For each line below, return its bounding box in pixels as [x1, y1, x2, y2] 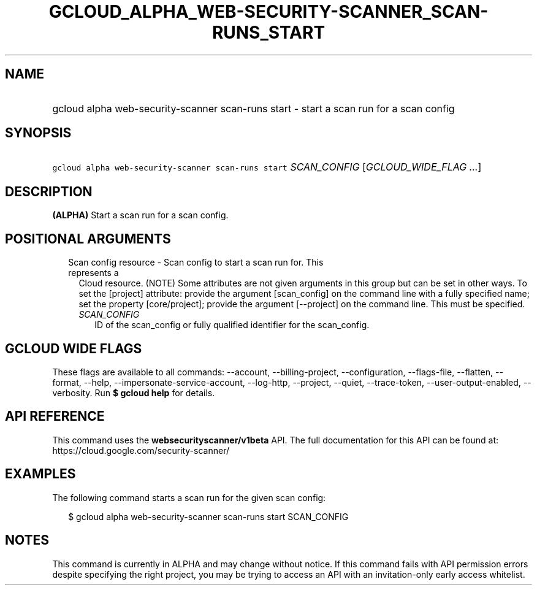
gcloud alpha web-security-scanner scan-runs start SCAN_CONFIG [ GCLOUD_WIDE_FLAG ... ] [52, 161, 482, 174]
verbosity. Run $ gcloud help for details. [52, 387, 215, 398]
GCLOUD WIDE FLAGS [5, 340, 142, 356]
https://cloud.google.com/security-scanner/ [52, 445, 229, 456]
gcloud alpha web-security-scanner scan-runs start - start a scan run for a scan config [52, 102, 455, 115]
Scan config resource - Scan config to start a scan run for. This [68, 257, 324, 268]
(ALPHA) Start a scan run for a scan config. [52, 210, 229, 221]
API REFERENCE [5, 408, 105, 424]
